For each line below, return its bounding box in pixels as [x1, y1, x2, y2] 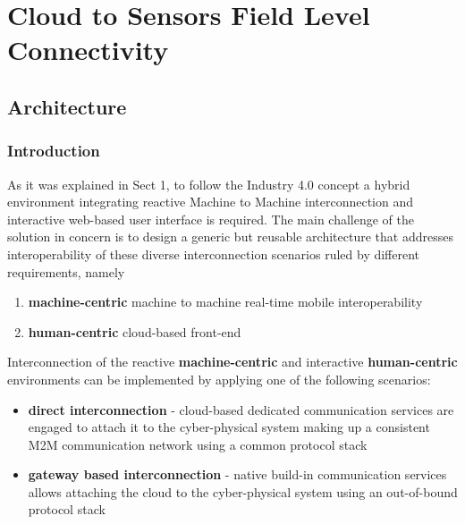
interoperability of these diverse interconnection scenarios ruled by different [7, 244, 420, 263]
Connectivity [7, 31, 169, 68]
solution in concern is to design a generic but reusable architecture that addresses [7, 227, 453, 246]
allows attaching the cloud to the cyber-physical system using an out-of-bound [28, 482, 458, 501]
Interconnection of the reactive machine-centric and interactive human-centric [7, 352, 458, 371]
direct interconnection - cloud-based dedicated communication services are [28, 400, 454, 418]
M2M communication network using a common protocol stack [28, 435, 368, 453]
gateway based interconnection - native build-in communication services [28, 465, 447, 484]
